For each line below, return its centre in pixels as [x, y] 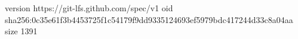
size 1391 [21, 31]
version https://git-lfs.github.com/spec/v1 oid [89, 8]
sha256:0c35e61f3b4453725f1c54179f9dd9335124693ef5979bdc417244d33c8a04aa [149, 19]
